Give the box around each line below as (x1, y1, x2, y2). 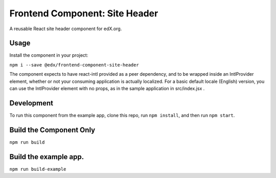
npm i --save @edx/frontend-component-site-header (9, 62, 139, 68)
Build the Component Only (9, 125, 96, 134)
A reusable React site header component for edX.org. (9, 26, 122, 32)
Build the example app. (9, 152, 84, 161)
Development (9, 99, 54, 107)
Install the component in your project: (9, 52, 88, 58)
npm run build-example (9, 166, 66, 172)
